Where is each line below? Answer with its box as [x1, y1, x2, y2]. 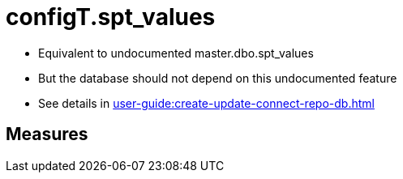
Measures [6, 124, 88, 145]
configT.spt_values [6, 3, 216, 31]
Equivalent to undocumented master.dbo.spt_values [38, 45, 314, 60]
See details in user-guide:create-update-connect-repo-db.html [38, 96, 375, 110]
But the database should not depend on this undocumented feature [38, 70, 397, 85]
